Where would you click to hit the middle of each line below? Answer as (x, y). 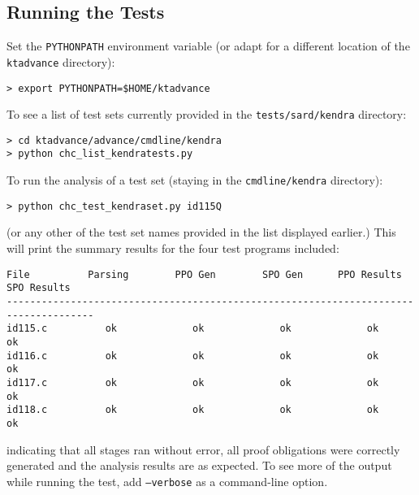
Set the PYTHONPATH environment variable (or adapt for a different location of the (208, 46)
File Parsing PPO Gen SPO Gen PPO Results (204, 274)
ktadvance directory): (61, 61)
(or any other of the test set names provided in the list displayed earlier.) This (201, 232)
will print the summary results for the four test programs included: (173, 248)
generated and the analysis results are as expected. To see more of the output (199, 465)
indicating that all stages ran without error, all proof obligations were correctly (203, 449)
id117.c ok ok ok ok (193, 382)
